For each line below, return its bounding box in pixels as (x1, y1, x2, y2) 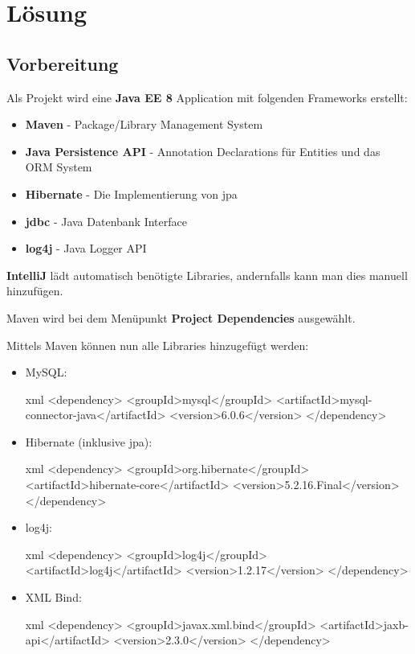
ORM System (25, 158, 92, 175)
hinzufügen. (6, 282, 63, 299)
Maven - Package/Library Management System (25, 116, 263, 133)
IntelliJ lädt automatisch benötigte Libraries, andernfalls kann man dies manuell (6, 266, 408, 283)
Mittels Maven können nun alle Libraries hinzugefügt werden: (6, 336, 309, 353)
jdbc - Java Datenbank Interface (25, 212, 187, 229)
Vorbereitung (6, 51, 119, 76)
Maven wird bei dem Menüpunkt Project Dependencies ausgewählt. (6, 309, 356, 326)
